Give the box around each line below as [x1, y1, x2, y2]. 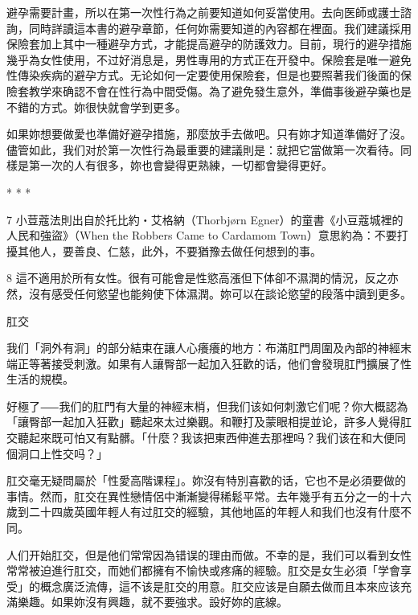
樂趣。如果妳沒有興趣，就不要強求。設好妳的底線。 [17, 593, 288, 610]
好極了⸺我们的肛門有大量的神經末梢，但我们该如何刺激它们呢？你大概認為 [6, 397, 408, 414]
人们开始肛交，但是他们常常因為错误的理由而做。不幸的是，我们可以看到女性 [6, 546, 412, 563]
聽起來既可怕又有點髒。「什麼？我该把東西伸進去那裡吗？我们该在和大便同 [17, 429, 406, 446]
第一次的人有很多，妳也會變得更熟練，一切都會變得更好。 [28, 157, 333, 174]
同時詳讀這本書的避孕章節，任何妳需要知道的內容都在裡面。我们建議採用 [28, 19, 412, 36]
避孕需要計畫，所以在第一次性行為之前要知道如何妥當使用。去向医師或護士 [6, 4, 400, 20]
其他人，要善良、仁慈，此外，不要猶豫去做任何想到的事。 [17, 242, 322, 259]
